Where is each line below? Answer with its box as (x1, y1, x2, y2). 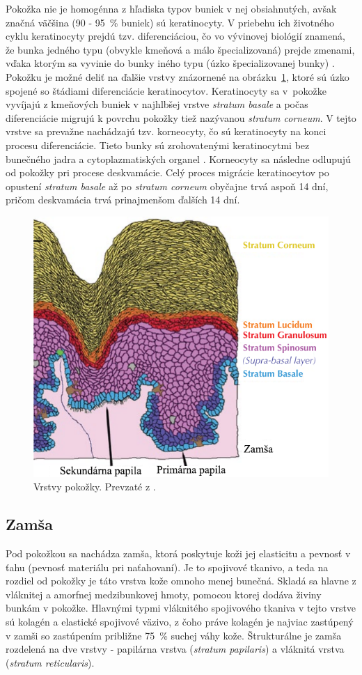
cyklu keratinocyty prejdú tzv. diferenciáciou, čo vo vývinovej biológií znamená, (6, 29, 345, 43)
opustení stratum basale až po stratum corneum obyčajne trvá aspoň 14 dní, (6, 178, 329, 193)
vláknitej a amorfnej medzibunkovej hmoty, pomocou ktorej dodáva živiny (6, 587, 322, 601)
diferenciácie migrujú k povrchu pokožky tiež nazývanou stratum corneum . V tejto (6, 110, 356, 125)
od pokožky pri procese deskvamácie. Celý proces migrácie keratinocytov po (6, 165, 329, 180)
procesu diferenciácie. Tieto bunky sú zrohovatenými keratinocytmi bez (6, 137, 310, 152)
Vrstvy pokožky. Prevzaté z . (33, 479, 156, 494)
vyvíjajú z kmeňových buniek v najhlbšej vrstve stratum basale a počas (6, 97, 308, 111)
